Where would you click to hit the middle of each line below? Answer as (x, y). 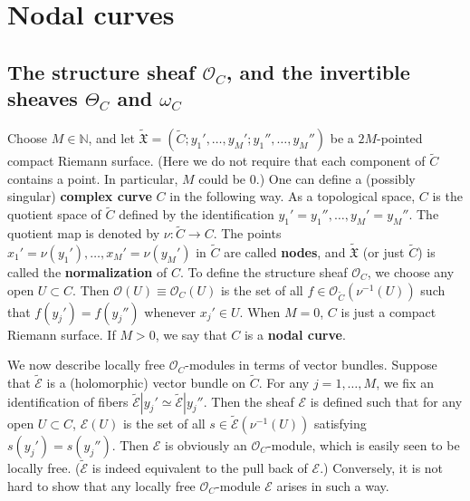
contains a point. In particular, (93, 178)
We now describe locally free (86, 365)
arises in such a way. (333, 485)
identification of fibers (68, 401)
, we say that (191, 334)
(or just (384, 252)
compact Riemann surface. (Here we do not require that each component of (216, 161)
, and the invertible (318, 71)
